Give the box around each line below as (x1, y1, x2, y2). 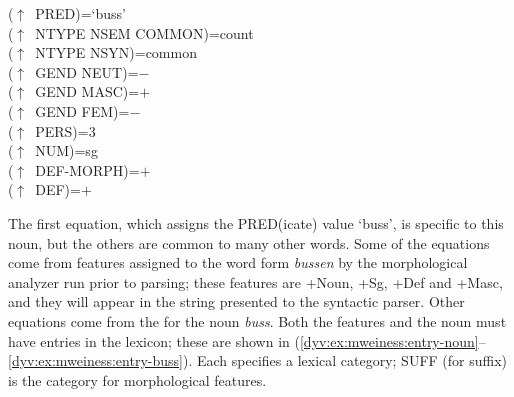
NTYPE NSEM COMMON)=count (35, 22, 254, 43)
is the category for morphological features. (8, 369, 267, 390)
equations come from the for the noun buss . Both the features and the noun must (8, 310, 507, 331)
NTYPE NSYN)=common (35, 42, 197, 63)
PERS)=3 (35, 120, 96, 141)
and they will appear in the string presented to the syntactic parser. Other (8, 291, 465, 312)
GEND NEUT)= (35, 61, 139, 82)
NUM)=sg (35, 140, 98, 161)
